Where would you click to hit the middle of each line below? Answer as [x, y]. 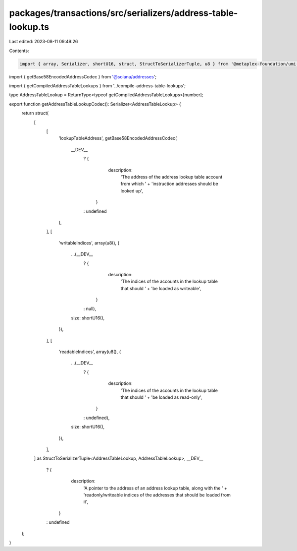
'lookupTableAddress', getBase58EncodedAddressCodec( [118, 138]
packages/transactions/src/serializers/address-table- [124, 13]
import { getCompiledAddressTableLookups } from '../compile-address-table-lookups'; [97, 86]
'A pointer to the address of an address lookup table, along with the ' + [155, 488]
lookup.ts [29, 27]
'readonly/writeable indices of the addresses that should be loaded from [157, 495]
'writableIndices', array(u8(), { [89, 243]
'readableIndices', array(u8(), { [90, 352]
